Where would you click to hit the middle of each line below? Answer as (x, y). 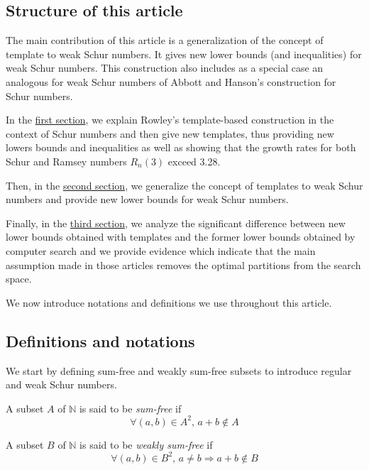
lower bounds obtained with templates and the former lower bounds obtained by (181, 237)
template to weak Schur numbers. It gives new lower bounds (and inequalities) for (184, 54)
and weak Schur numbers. (61, 384)
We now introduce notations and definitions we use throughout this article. (169, 302)
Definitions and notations (100, 340)
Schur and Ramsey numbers (66, 161)
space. (19, 279)
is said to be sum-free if (130, 408)
